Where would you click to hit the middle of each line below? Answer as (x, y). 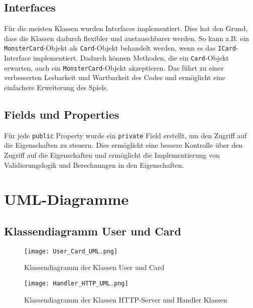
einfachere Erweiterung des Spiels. (56, 87)
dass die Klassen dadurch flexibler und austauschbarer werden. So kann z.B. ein (127, 38)
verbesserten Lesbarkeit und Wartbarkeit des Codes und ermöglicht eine (115, 77)
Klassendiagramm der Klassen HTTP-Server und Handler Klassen (126, 299)
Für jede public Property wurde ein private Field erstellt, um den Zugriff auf (125, 135)
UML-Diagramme (67, 199)
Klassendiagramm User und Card (93, 231)
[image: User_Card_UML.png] (71, 251)
